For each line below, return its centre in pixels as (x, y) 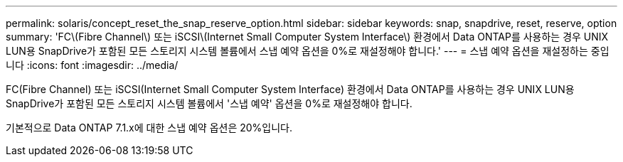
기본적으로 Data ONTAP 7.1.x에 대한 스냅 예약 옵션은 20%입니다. (149, 128)
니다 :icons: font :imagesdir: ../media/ (92, 65)
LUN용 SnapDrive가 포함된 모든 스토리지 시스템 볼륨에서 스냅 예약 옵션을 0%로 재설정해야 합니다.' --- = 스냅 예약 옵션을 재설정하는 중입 (308, 51)
